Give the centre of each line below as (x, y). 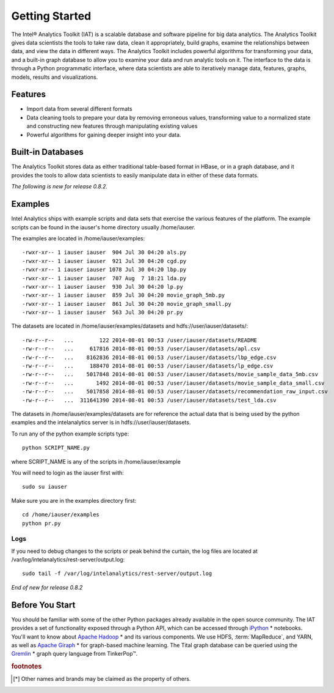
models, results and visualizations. (55, 77)
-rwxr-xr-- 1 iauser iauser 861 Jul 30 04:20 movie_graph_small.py (127, 304)
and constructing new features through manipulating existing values (112, 126)
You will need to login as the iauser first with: (68, 472)
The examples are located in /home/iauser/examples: (78, 238)
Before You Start (43, 605)
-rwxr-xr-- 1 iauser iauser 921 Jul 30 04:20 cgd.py (104, 261)
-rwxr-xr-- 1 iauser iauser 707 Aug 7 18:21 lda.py (104, 278)
